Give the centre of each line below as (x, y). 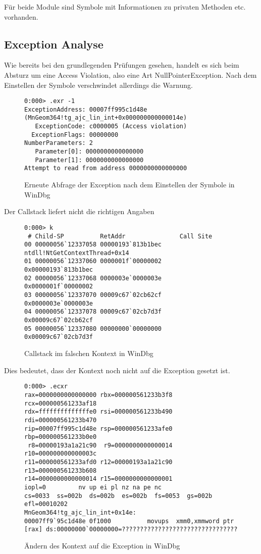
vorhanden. (21, 16)
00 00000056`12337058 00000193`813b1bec (93, 245)
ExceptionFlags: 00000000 (75, 135)
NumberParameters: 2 (59, 143)
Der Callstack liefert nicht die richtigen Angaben (79, 211)
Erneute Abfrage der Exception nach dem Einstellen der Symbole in (129, 185)
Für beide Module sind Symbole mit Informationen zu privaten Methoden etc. (125, 7)
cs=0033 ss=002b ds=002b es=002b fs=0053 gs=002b (118, 496)
